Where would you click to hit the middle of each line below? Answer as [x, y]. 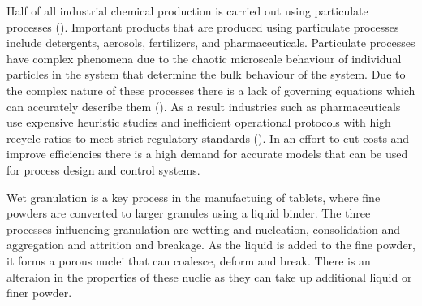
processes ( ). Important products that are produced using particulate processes [203, 26]
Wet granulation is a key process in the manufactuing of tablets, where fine [194, 197]
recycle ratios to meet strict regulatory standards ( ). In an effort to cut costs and [208, 138]
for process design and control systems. [103, 169]
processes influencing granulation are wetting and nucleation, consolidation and [204, 228]
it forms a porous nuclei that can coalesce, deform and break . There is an [189, 260]
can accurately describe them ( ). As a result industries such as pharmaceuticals [204, 106]
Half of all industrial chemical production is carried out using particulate [187, 11]
